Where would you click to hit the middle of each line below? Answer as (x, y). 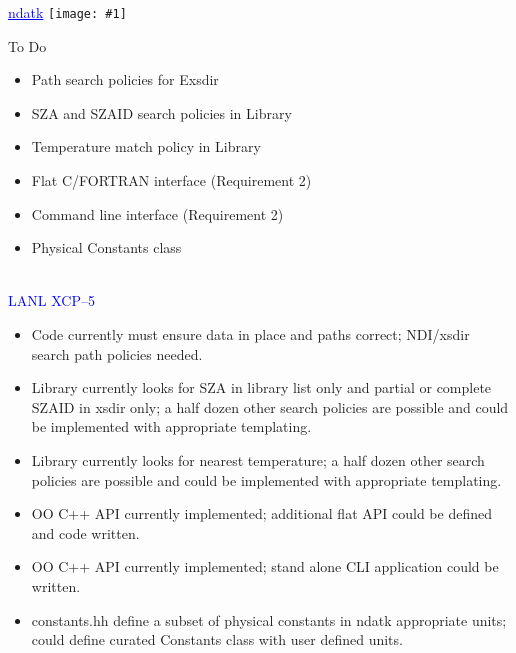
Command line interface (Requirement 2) (157, 213)
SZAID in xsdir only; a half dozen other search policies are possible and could (270, 406)
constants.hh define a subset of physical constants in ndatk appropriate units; (269, 619)
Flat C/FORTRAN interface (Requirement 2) (171, 180)
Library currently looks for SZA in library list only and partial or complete (261, 387)
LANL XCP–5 (51, 300)
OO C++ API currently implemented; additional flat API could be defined (261, 513)
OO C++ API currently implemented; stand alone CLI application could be (265, 566)
